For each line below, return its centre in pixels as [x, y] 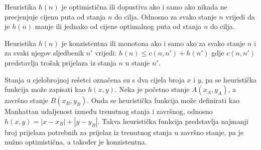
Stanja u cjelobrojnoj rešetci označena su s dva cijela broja [95, 79]
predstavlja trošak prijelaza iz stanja [60, 62]
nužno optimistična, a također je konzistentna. [76, 142]
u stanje [138, 62]
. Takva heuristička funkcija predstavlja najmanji [173, 121]
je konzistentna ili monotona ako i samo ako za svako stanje [153, 43]
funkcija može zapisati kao [45, 89]
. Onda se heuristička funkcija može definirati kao [163, 100]
